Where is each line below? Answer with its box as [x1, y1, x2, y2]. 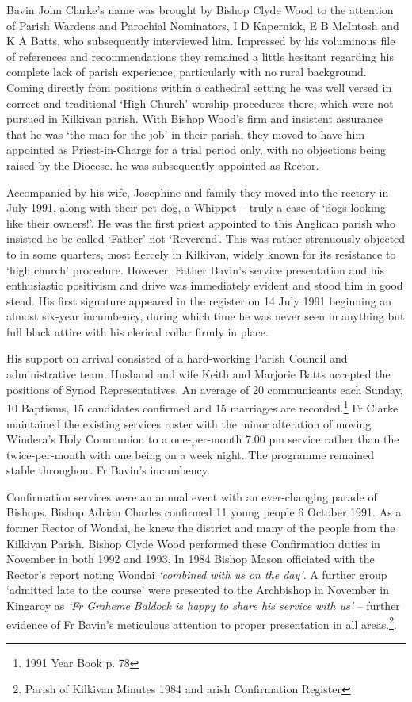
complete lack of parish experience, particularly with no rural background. [6, 63, 367, 80]
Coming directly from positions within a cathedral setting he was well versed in [6, 79, 392, 95]
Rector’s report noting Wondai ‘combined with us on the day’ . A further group [6, 566, 387, 582]
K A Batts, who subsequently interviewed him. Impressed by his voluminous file [6, 33, 395, 49]
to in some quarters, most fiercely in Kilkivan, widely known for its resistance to [6, 245, 396, 262]
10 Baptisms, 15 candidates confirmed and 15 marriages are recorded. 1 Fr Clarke [6, 397, 399, 416]
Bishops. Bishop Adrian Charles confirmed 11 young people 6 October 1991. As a [6, 504, 402, 520]
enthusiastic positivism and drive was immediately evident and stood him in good [6, 277, 403, 293]
